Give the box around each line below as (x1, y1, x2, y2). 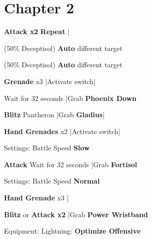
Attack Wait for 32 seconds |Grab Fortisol (4, 159, 137, 169)
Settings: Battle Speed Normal (4, 176, 100, 186)
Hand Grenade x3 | (4, 192, 69, 203)
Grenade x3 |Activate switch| (4, 76, 96, 86)
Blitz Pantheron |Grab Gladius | (4, 109, 105, 120)
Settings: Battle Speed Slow (4, 143, 90, 153)
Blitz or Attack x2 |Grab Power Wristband (4, 209, 148, 219)
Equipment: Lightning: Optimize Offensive (4, 226, 141, 236)
